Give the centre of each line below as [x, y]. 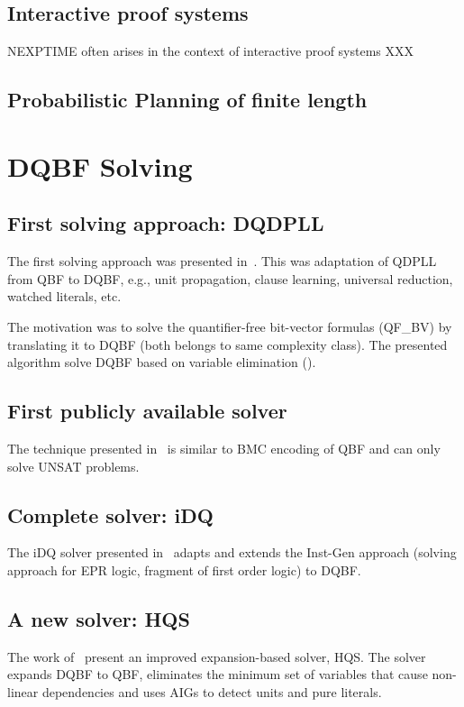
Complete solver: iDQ [110, 514]
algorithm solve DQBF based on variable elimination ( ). [162, 362]
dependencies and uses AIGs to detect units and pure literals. [212, 691]
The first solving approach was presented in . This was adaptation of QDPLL [222, 261]
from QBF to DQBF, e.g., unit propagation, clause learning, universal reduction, [230, 278]
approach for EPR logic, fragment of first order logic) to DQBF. [184, 569]
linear [23, 691]
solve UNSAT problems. [73, 466]
